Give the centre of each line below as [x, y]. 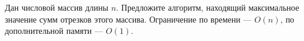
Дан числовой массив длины [57, 7]
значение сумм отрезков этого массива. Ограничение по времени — [128, 19]
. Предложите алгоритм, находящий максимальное [208, 7]
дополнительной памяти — [54, 31]
